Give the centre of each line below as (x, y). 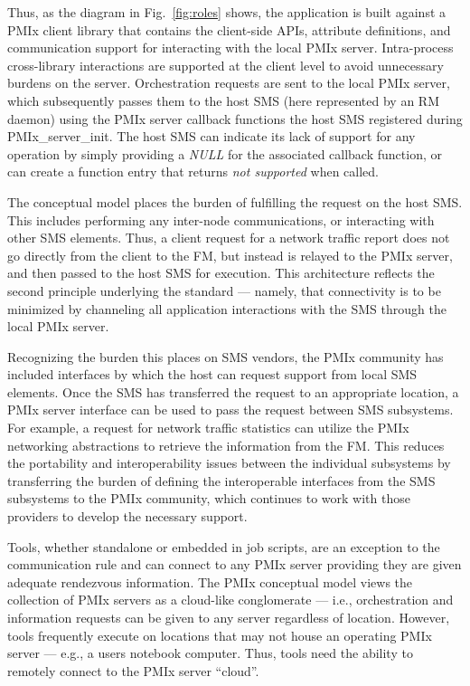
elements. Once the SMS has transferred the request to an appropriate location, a (233, 391)
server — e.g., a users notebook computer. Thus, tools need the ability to (210, 653)
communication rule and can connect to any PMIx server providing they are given (235, 564)
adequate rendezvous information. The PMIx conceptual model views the (210, 581)
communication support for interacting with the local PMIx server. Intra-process (230, 48)
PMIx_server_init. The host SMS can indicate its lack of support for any (211, 136)
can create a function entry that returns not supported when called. (193, 171)
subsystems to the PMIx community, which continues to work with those (209, 498)
